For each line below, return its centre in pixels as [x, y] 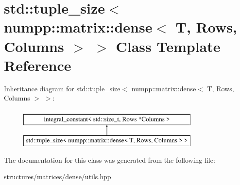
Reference [38, 65]
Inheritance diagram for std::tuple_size [62, 88]
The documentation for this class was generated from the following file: [110, 160]
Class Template [168, 46]
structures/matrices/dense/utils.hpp [58, 176]
